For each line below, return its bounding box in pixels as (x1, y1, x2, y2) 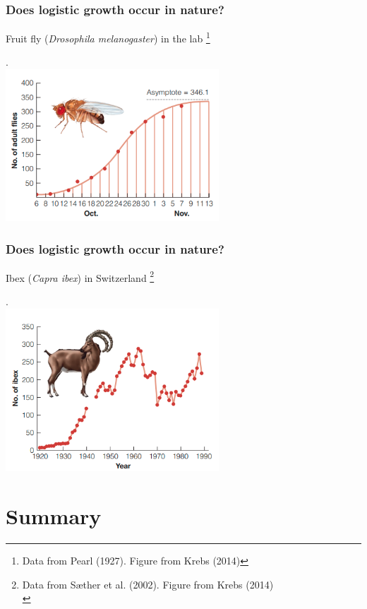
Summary (6, 502, 102, 531)
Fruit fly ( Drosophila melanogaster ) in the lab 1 (6, 29, 210, 45)
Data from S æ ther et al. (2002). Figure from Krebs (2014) (22, 577, 274, 591)
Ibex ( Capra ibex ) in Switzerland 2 (6, 268, 155, 285)
